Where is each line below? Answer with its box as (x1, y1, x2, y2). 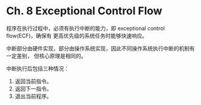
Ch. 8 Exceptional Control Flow (6, 4, 163, 18)
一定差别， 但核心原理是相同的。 (6, 52, 87, 59)
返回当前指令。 (14, 78, 52, 85)
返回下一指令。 (14, 85, 52, 92)
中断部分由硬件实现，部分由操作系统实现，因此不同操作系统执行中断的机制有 (6, 45, 195, 52)
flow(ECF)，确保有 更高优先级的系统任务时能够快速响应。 (6, 32, 148, 39)
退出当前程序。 (14, 92, 52, 100)
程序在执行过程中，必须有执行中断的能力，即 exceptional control (6, 24, 165, 32)
